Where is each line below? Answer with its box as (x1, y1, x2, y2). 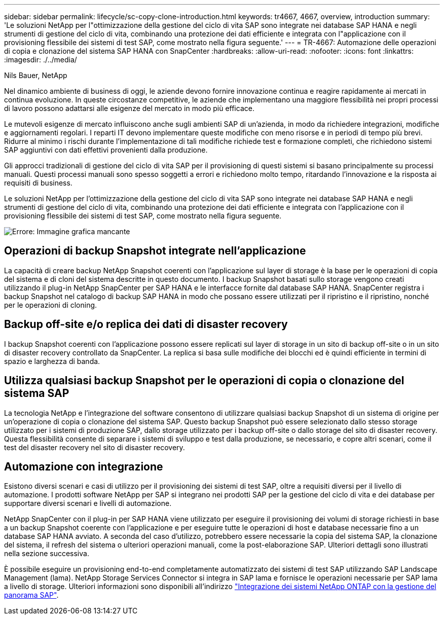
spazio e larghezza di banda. (4, 356, 100, 366)
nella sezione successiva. (4, 549, 89, 558)
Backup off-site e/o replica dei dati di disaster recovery (4, 318, 288, 331)
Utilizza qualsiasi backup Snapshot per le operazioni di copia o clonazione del (4, 374, 404, 387)
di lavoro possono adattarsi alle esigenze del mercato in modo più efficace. (4, 104, 254, 113)
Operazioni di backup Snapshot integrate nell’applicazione (4, 244, 306, 258)
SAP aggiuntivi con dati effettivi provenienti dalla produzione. (4, 145, 208, 154)
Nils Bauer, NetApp (4, 71, 67, 80)
